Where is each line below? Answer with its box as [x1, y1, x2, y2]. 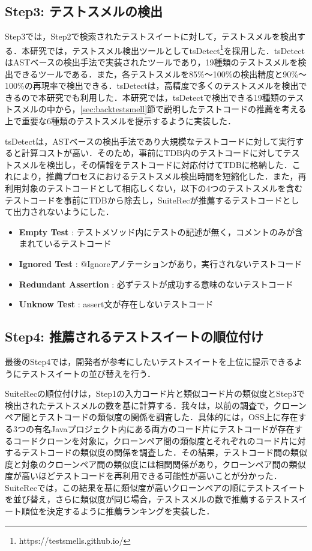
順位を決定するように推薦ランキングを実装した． [21, 505, 215, 517]
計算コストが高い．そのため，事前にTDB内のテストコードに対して [21, 146, 283, 159]
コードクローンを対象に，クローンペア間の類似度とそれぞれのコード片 [13, 434, 289, 447]
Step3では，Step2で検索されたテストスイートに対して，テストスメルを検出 [5, 30, 298, 43]
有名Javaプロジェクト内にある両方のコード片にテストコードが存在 [34, 422, 295, 435]
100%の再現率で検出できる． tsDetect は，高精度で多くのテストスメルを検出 [5, 79, 299, 92]
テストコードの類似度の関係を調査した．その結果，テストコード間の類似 [21, 446, 307, 459]
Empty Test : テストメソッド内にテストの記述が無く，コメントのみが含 [19, 225, 304, 238]
